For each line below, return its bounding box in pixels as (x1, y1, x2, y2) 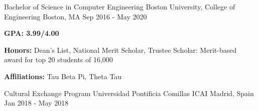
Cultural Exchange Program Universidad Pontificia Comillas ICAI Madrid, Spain (4, 88, 254, 98)
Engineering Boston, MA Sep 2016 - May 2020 (4, 11, 147, 21)
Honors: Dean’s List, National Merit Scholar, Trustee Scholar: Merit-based (4, 44, 237, 55)
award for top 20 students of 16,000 (4, 54, 113, 65)
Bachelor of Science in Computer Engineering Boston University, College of (4, 1, 235, 11)
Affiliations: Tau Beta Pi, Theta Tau (4, 71, 122, 81)
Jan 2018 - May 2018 (4, 98, 69, 108)
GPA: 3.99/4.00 (4, 28, 59, 38)
